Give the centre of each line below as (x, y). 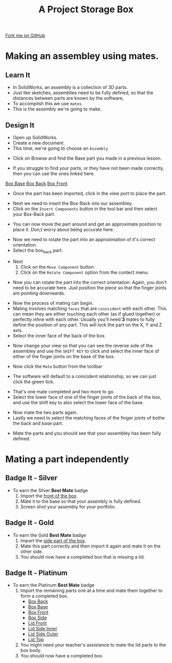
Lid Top (36, 639)
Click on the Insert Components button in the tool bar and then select (85, 209)
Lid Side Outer (43, 634)
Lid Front (37, 623)
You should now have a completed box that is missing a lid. (82, 557)
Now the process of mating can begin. (53, 303)
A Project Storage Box (86, 9)
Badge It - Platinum (36, 573)
